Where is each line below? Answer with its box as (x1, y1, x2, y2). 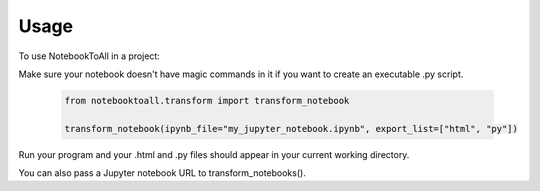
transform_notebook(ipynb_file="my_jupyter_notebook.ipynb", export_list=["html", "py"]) (64, 123, 519, 134)
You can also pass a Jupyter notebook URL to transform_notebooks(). (18, 167, 307, 179)
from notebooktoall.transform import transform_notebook (64, 95, 350, 106)
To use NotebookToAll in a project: (18, 50, 160, 62)
